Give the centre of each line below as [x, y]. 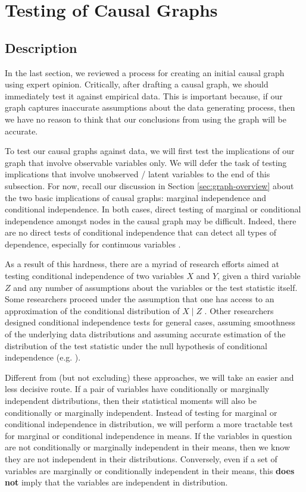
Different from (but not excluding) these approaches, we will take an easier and [149, 377]
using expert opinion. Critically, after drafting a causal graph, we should [137, 84]
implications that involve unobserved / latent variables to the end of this [138, 174]
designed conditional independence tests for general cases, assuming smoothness [150, 322]
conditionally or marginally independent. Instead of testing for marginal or [141, 412]
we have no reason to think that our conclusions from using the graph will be [146, 119]
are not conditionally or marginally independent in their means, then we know [147, 447]
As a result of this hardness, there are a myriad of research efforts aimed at [142, 264]
